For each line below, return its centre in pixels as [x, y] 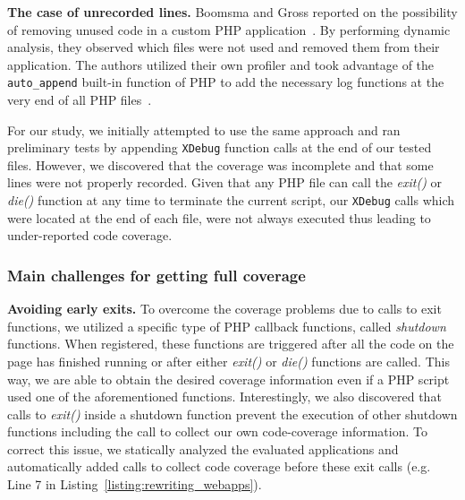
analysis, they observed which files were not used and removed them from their [224, 47]
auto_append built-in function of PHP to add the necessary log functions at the [226, 82]
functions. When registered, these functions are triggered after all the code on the [231, 344]
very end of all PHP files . [80, 100]
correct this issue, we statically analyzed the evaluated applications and [203, 448]
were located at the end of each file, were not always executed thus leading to [219, 217]
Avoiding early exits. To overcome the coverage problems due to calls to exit [224, 309]
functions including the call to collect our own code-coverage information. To [217, 431]
